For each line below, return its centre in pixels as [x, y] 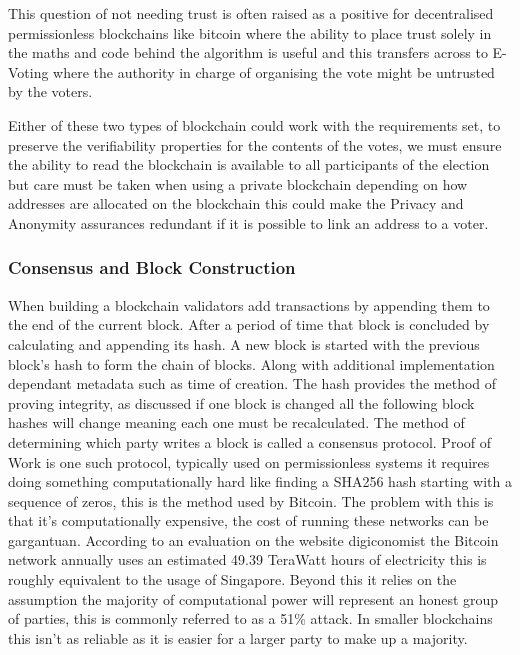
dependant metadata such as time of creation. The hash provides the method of [252, 383]
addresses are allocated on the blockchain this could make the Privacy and [236, 203]
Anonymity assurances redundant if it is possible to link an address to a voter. [248, 222]
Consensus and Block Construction [152, 267]
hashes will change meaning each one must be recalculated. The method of [236, 422]
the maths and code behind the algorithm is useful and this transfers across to [248, 52]
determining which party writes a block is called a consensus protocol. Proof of [249, 441]
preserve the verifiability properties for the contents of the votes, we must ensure [255, 144]
